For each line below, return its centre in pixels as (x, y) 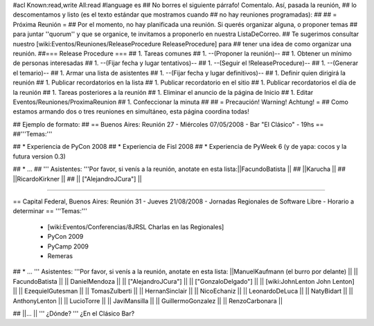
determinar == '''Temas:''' (50, 211)
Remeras (60, 255)
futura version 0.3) (39, 156)
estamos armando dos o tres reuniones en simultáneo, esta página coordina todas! (131, 111)
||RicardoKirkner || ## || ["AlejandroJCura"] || (77, 179)
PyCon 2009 (65, 237)
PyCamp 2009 (68, 246)
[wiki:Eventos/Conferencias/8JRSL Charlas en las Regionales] (136, 227)
